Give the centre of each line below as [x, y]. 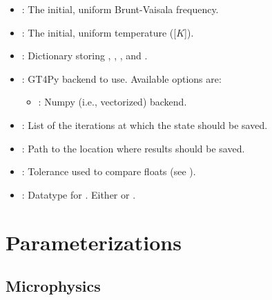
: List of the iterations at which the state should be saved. [145, 124]
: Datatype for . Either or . [79, 194]
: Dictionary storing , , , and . [85, 56]
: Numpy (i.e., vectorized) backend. [113, 102]
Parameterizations [94, 242]
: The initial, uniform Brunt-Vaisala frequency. [120, 9]
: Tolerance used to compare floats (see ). [109, 171]
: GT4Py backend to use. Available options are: [122, 78]
